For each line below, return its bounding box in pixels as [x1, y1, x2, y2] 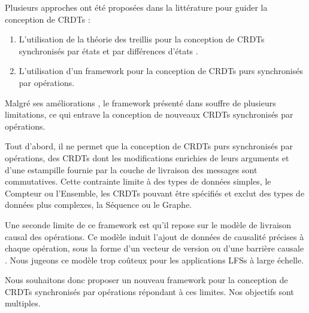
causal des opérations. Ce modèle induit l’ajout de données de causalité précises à [5, 230, 304, 243]
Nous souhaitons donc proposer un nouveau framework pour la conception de [5, 274, 288, 286]
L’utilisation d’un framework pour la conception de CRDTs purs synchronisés [19, 65, 303, 77]
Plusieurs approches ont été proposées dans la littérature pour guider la [5, 1, 268, 13]
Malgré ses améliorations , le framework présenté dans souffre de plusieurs [5, 96, 276, 109]
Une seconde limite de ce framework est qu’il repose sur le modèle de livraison [5, 218, 292, 231]
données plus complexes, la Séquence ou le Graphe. [5, 198, 192, 211]
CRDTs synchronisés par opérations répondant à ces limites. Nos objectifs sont [5, 285, 294, 297]
